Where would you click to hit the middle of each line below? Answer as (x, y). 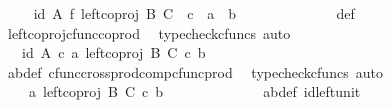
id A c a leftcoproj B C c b (113, 52)
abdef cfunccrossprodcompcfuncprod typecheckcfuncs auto (195, 71)
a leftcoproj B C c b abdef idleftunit (194, 91)
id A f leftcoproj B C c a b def (194, 13)
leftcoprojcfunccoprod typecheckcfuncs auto (149, 32)
